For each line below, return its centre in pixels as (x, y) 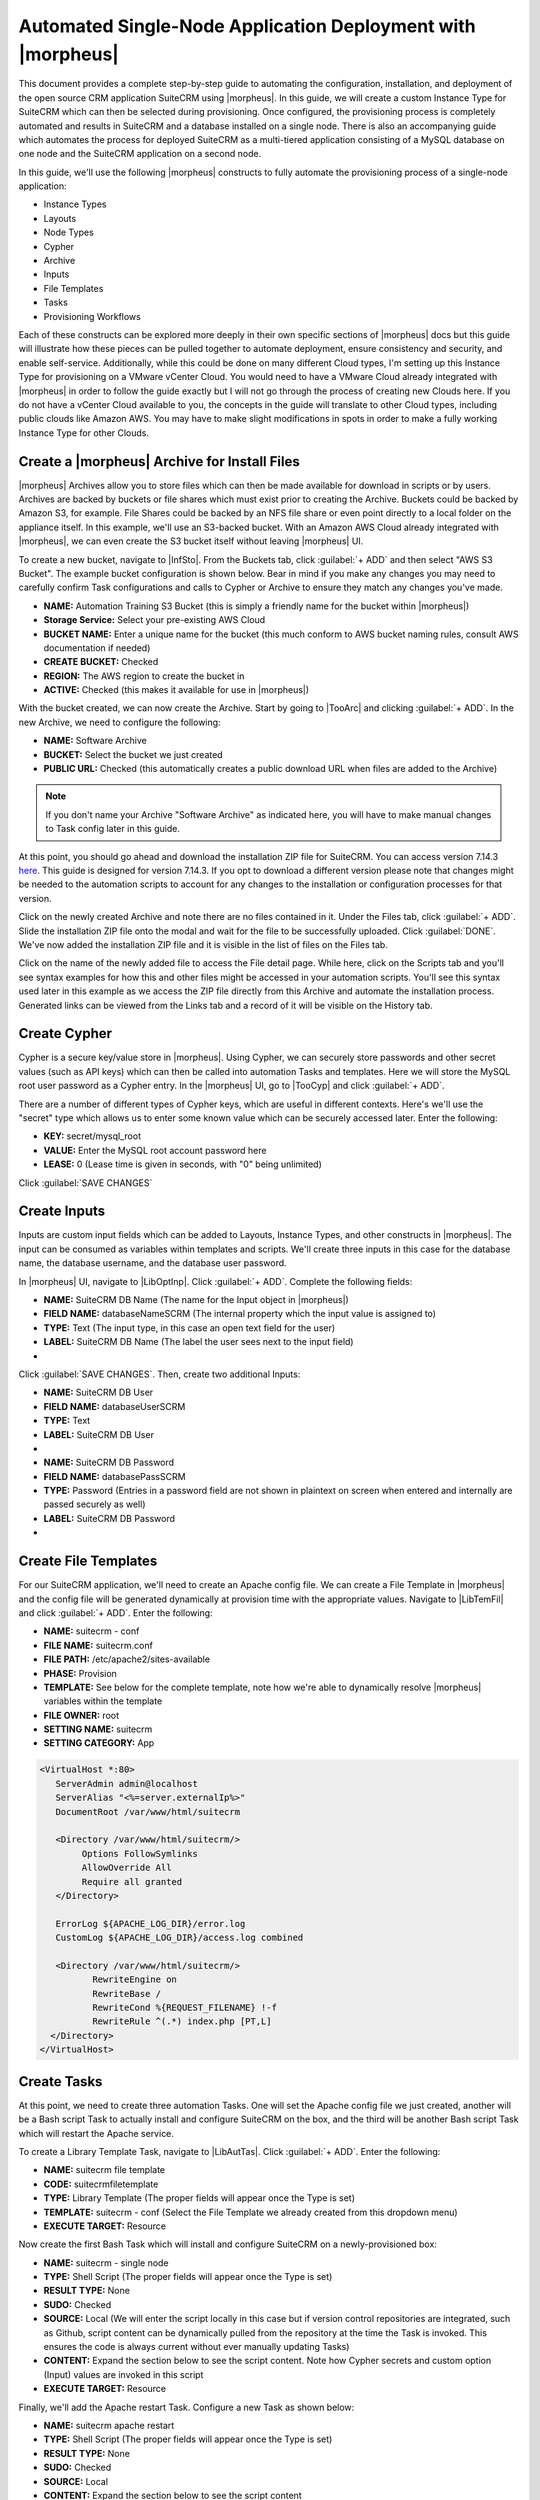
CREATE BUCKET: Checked (101, 662)
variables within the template (103, 1701)
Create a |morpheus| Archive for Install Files (159, 461)
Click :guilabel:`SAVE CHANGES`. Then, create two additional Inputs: (159, 1374)
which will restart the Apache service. (96, 2133)
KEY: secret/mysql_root (92, 1136)
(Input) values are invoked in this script (123, 2374)
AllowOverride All (126, 1868)
